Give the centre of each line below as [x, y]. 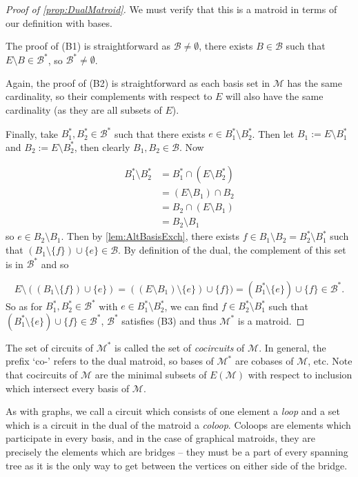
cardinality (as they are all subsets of [84, 110]
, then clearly [102, 146]
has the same [315, 82]
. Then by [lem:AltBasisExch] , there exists [150, 236]
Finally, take [32, 133]
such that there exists [160, 133]
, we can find [191, 306]
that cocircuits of [42, 375]
